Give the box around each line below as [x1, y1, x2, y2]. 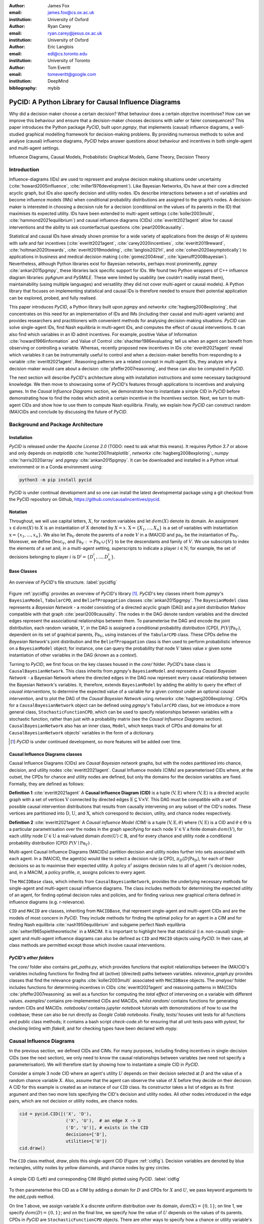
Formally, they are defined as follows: [9, 781, 85, 787]
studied [9, 131, 24, 137]
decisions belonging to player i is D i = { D [9, 553, 94, 560]
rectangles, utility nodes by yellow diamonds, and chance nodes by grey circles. [9, 1165, 171, 1171]
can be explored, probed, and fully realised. [9, 295, 97, 301]
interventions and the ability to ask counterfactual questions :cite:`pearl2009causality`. [9, 224, 184, 230]
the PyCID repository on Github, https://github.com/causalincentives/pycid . [9, 496, 161, 502]
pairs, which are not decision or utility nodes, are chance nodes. [9, 1098, 139, 1104]
